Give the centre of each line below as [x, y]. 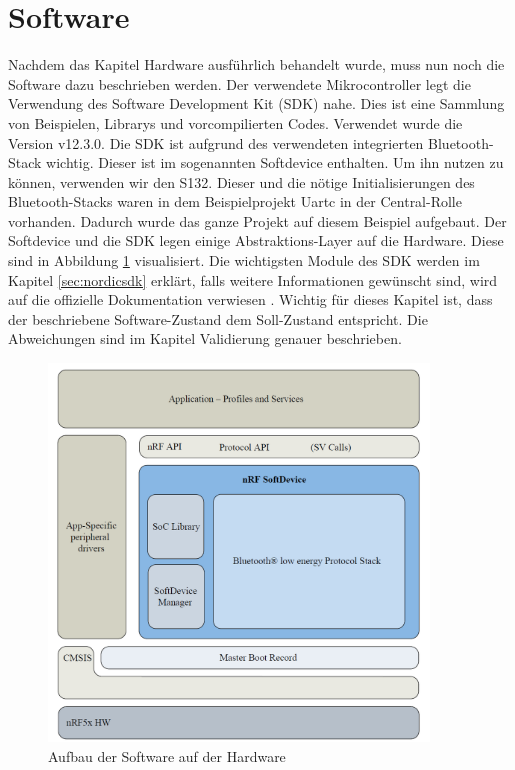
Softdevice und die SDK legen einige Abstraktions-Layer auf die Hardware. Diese [256, 240]
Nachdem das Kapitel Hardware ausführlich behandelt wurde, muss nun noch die [256, 64]
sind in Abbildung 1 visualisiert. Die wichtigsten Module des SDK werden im [244, 260]
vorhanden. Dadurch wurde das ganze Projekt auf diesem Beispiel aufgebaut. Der [257, 220]
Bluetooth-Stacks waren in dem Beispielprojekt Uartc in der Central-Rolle [235, 201]
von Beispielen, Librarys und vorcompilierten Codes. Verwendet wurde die [235, 122]
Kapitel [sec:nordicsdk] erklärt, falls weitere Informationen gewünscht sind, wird [253, 279]
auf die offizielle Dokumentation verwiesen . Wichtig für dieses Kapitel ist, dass [250, 299]
